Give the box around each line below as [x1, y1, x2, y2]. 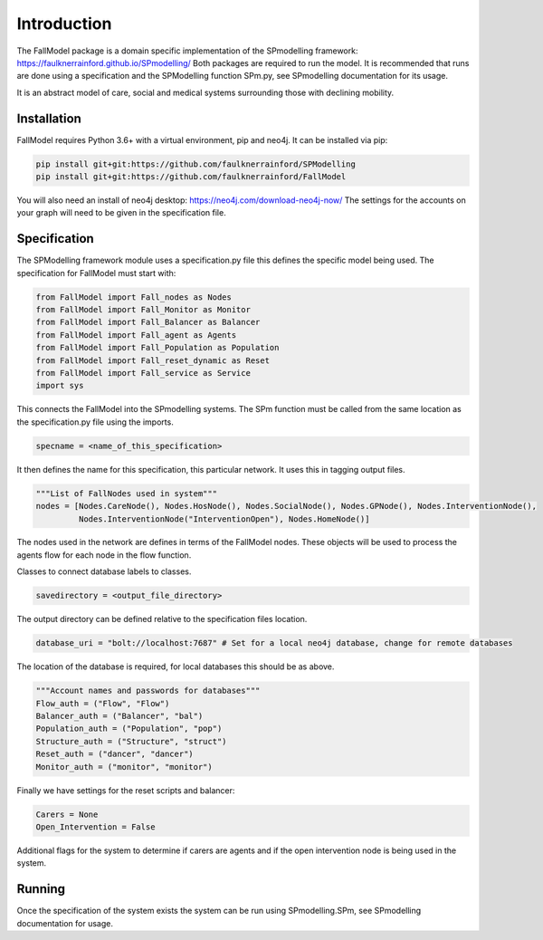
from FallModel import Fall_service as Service [35, 368, 251, 378]
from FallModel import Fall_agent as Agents [35, 330, 237, 340]
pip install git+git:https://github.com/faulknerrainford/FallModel [35, 172, 347, 181]
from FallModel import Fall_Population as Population [35, 342, 280, 353]
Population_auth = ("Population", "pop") [35, 724, 223, 734]
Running [16, 881, 66, 897]
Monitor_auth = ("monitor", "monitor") [35, 762, 213, 772]
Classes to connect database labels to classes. [16, 566, 192, 577]
